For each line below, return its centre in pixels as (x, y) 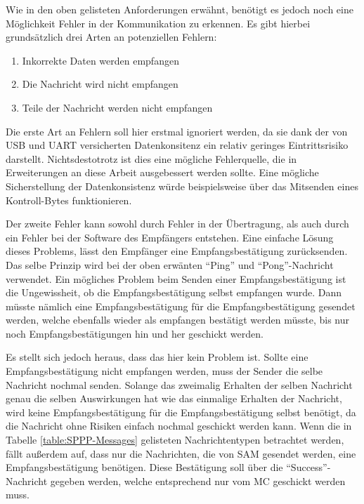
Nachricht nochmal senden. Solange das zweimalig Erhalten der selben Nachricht (179, 384)
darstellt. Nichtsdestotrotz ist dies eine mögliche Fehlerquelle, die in (151, 158)
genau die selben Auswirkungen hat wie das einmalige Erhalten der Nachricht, (174, 398)
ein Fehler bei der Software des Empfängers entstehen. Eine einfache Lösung (170, 237)
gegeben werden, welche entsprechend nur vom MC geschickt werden (198, 480)
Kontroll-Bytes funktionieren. (69, 200)
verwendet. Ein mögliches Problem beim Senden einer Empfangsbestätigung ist (176, 278)
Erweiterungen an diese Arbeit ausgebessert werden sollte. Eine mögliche (162, 172)
